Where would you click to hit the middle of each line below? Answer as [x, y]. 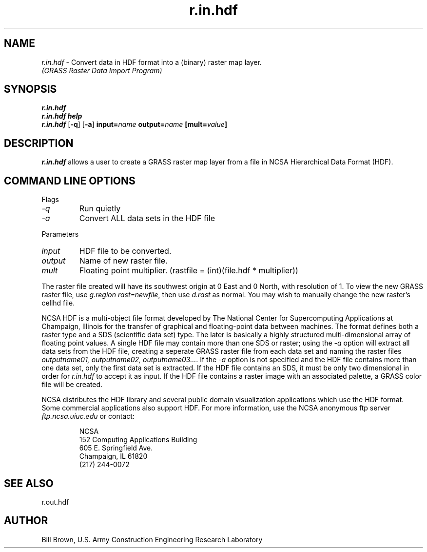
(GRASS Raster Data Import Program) [102, 70]
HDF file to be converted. [125, 251]
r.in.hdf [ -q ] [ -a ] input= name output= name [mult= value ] [135, 124]
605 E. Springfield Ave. [116, 448]
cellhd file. [58, 303]
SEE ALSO [29, 483]
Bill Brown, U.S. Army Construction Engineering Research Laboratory [152, 539]
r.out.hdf [55, 502]
